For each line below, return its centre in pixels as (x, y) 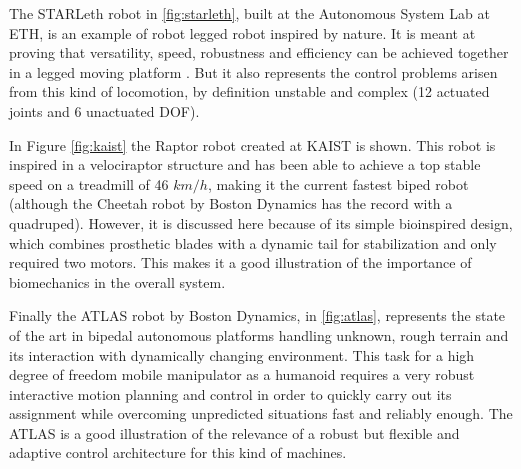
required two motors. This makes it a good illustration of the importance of (240, 262)
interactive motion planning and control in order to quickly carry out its (230, 393)
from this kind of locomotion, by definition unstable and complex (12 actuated (249, 91)
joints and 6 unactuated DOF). (104, 110)
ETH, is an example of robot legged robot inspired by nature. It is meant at (242, 32)
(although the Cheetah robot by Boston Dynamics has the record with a (231, 203)
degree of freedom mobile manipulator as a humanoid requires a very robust (242, 374)
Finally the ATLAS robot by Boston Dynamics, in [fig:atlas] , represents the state (257, 315)
